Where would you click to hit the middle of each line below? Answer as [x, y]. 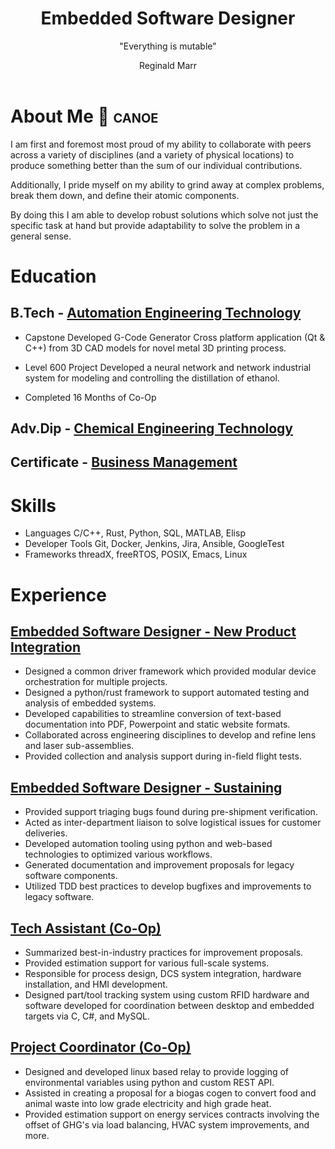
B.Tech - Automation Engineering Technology [156, 313]
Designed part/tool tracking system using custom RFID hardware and [167, 995]
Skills [33, 505]
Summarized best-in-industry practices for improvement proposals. [164, 953]
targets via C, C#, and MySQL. [87, 1016]
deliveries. [46, 833]
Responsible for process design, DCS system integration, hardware [163, 974]
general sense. [41, 236]
